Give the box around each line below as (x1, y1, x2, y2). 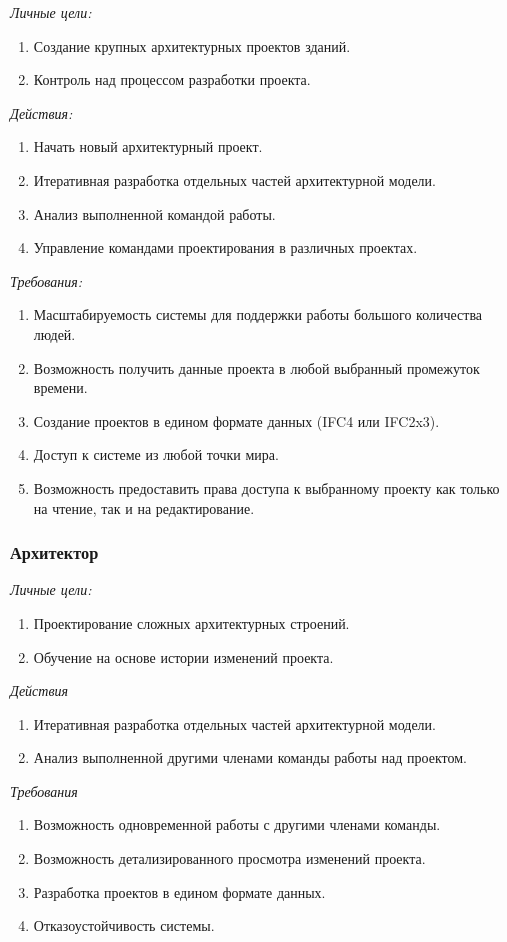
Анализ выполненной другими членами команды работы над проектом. (33, 747, 467, 768)
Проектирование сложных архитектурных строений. (33, 612, 350, 633)
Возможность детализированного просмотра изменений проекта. (33, 848, 426, 869)
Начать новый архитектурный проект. (33, 136, 263, 157)
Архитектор (10, 540, 99, 565)
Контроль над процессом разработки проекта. (33, 69, 311, 90)
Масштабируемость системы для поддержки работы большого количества (33, 304, 483, 325)
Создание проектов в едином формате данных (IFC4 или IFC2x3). (33, 410, 440, 431)
